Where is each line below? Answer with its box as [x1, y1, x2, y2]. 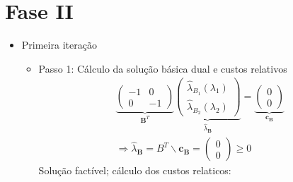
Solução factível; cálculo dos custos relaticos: [38, 163, 231, 178]
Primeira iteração [21, 37, 97, 52]
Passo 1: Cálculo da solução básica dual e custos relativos [38, 61, 287, 75]
